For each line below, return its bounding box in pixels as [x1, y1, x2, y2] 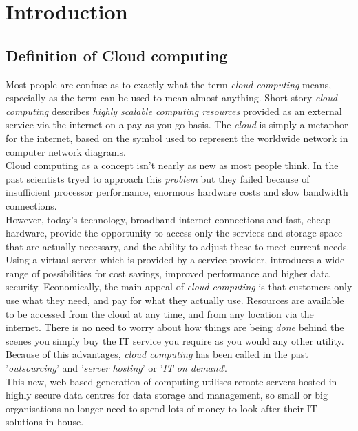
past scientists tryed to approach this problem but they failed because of [6, 171, 310, 186]
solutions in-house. [6, 414, 84, 429]
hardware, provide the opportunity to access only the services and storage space [6, 225, 343, 240]
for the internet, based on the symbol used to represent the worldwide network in [6, 130, 348, 145]
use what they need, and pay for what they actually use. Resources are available [6, 293, 344, 308]
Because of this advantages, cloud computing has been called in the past [6, 347, 308, 361]
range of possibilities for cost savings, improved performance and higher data [6, 265, 330, 280]
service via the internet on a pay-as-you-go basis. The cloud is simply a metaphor [6, 117, 348, 132]
